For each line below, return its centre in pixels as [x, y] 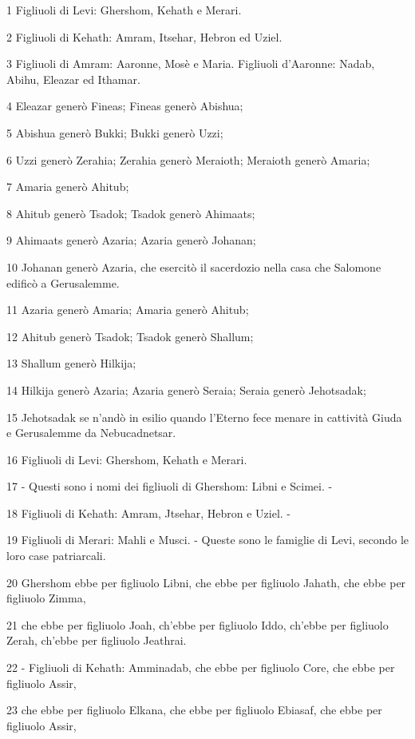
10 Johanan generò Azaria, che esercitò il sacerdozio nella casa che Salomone [194, 266]
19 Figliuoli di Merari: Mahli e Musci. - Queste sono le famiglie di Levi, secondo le [207, 540]
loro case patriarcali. [56, 556]
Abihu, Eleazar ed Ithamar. [73, 79]
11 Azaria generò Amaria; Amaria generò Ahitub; [128, 310]
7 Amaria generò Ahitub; [68, 187]
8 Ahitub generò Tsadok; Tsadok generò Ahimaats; [131, 213]
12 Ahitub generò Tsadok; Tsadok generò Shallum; [130, 336]
